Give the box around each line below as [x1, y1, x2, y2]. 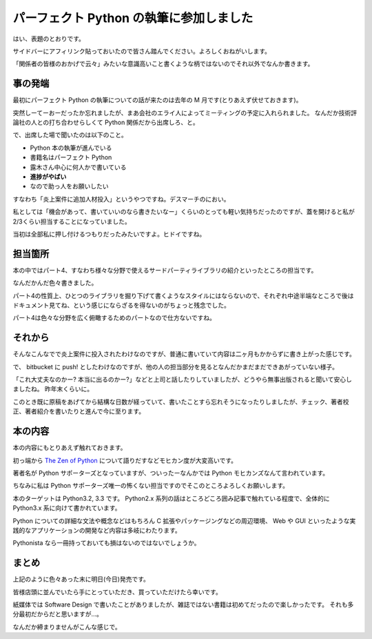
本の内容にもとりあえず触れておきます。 [12, 444, 127, 452]
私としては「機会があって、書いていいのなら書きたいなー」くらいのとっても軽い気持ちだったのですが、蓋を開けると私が [12, 208, 355, 216]
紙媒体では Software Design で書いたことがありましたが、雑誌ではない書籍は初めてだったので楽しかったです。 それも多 [12, 600, 354, 609]
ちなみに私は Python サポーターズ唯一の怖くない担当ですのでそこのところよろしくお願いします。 [12, 482, 289, 490]
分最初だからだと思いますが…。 [12, 610, 103, 618]
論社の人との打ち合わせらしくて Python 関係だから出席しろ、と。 [12, 118, 199, 127]
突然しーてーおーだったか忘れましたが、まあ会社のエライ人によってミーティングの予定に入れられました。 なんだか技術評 [12, 108, 358, 117]
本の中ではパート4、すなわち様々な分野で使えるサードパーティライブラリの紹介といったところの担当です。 [12, 266, 318, 274]
